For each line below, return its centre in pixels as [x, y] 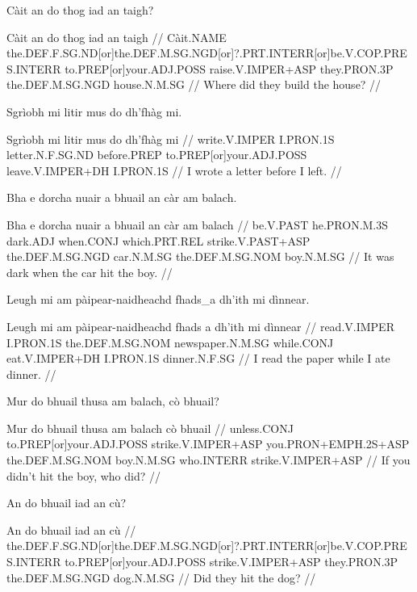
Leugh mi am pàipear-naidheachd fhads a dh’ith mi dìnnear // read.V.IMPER [200, 326]
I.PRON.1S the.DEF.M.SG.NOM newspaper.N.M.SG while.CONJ [170, 342]
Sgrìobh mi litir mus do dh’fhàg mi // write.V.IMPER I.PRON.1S [171, 139]
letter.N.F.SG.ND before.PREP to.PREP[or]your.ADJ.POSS [157, 155]
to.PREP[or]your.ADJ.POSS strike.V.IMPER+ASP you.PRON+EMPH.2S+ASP [208, 444]
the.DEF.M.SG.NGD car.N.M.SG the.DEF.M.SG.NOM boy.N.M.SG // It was [200, 256]
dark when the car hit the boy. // [90, 272]
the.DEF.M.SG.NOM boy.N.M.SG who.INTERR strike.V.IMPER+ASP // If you [208, 460]
